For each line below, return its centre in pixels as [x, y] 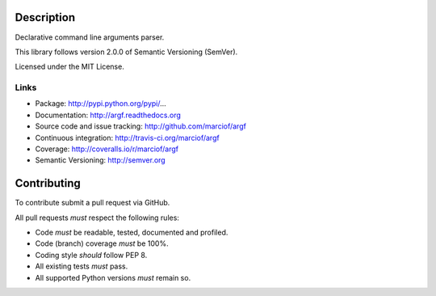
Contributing [48, 183]
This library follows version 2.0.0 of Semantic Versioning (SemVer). [126, 52]
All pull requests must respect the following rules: [97, 218]
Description [45, 17]
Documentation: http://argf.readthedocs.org [108, 115]
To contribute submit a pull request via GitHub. [92, 203]
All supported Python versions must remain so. [113, 277]
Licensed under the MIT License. [69, 67]
